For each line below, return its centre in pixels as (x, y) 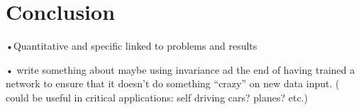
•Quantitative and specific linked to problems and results (132, 46)
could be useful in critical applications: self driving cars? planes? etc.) (157, 97)
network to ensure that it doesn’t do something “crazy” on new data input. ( (173, 83)
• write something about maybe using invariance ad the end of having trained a (180, 69)
